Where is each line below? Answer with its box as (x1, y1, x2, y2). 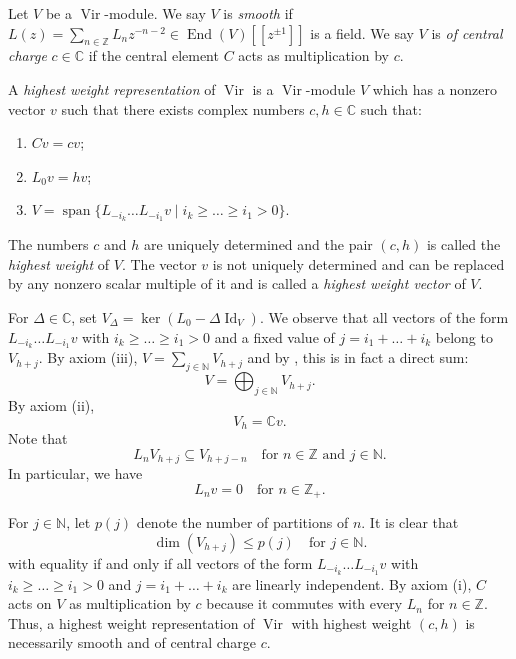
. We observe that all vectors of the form (259, 307, 509, 327)
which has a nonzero (372, 78, 497, 99)
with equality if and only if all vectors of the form (8, 552, 313, 573)
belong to (435, 326, 493, 347)
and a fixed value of (214, 326, 335, 347)
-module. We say (104, 3, 206, 23)
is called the (426, 234, 501, 255)
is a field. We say (310, 22, 414, 43)
